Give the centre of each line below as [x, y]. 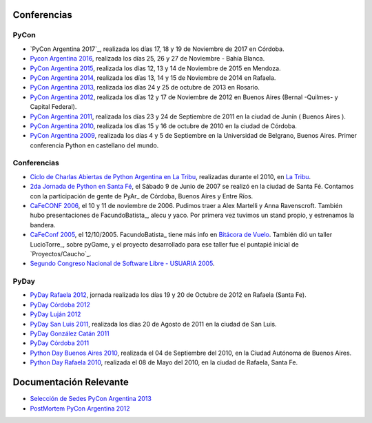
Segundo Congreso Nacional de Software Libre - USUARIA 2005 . [122, 264]
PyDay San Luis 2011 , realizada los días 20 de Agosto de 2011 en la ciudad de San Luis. [153, 324]
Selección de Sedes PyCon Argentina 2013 [91, 399]
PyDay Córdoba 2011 [60, 343]
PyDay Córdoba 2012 [60, 305]
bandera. [43, 225]
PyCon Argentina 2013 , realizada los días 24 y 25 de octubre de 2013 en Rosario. [145, 87]
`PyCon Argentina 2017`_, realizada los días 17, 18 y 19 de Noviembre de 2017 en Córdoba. [157, 49]
